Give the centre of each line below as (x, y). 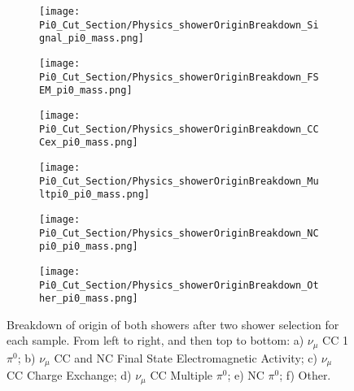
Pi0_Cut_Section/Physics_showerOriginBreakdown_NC (179, 233)
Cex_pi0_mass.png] (89, 143)
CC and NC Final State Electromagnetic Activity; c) (186, 357)
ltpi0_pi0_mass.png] (95, 195)
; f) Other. (305, 375)
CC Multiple (181, 375)
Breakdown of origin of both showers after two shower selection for (173, 324)
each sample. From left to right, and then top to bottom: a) (155, 340)
